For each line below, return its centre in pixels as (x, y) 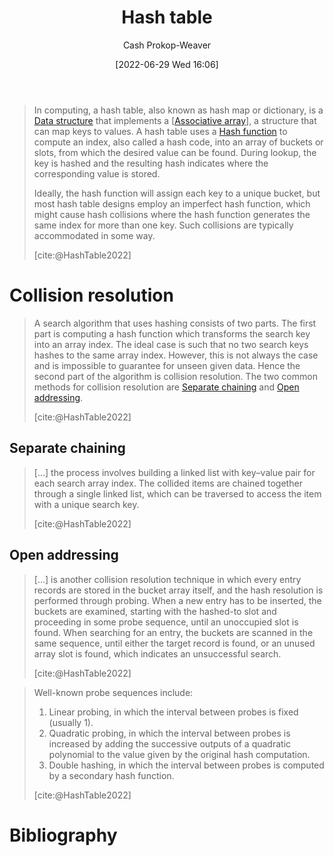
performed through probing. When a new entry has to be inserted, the (177, 600)
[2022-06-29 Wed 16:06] (167, 64)
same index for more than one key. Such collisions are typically (163, 225)
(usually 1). (71, 722)
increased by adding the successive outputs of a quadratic (170, 743)
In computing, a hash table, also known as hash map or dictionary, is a (178, 110)
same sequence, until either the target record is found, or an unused (174, 643)
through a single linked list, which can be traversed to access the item (177, 493)
